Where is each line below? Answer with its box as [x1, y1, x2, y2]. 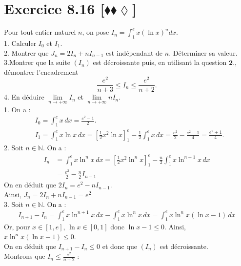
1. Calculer [4, 38, 37, 48]
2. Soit [4, 143, 23, 153]
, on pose [82, 27, 109, 37]
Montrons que [4, 251, 45, 261]
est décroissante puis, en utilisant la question [93, 57, 227, 67]
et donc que [102, 241, 137, 251]
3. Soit [4, 199, 23, 209]
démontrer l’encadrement [4, 66, 79, 77]
